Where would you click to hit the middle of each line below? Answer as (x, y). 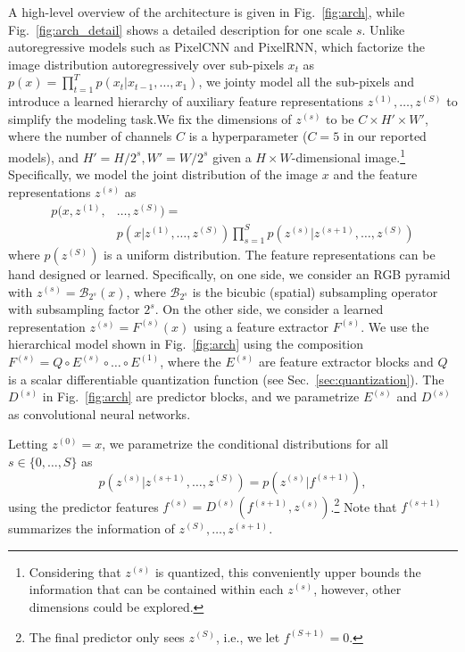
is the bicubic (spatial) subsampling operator (315, 291)
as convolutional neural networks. (100, 413)
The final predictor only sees (107, 636)
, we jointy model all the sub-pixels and (307, 82)
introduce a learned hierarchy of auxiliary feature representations (186, 101)
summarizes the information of (91, 528)
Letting (28, 444)
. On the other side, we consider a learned (269, 309)
